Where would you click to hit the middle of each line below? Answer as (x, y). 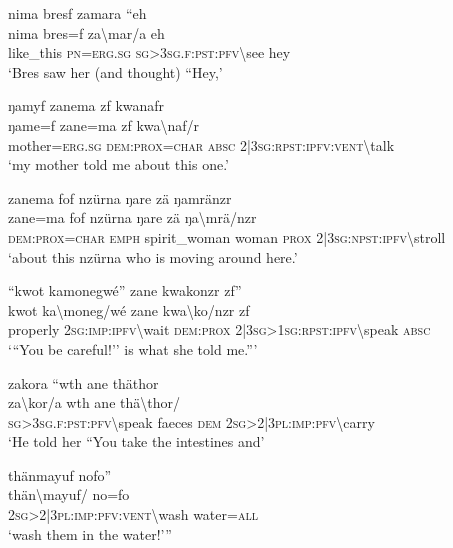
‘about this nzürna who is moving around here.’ (153, 256)
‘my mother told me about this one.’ (119, 164)
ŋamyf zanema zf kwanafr (86, 105)
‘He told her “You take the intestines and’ (136, 441)
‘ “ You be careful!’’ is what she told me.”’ (133, 348)
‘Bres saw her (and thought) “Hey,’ (115, 71)
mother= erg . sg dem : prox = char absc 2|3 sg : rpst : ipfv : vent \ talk (201, 144)
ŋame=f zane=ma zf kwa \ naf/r (104, 124)
